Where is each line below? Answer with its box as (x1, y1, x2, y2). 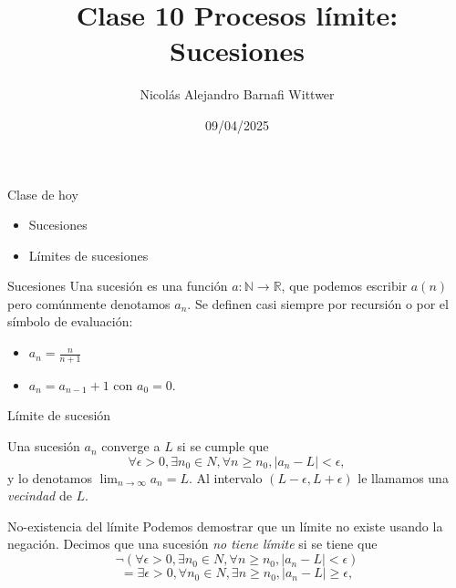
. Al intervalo (188, 468, 263, 487)
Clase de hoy (7, 184, 78, 203)
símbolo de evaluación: (7, 312, 133, 331)
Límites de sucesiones (28, 245, 149, 264)
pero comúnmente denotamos (7, 294, 171, 313)
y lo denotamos (7, 468, 93, 487)
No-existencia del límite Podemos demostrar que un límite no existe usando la (7, 516, 443, 535)
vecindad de (7, 486, 72, 505)
